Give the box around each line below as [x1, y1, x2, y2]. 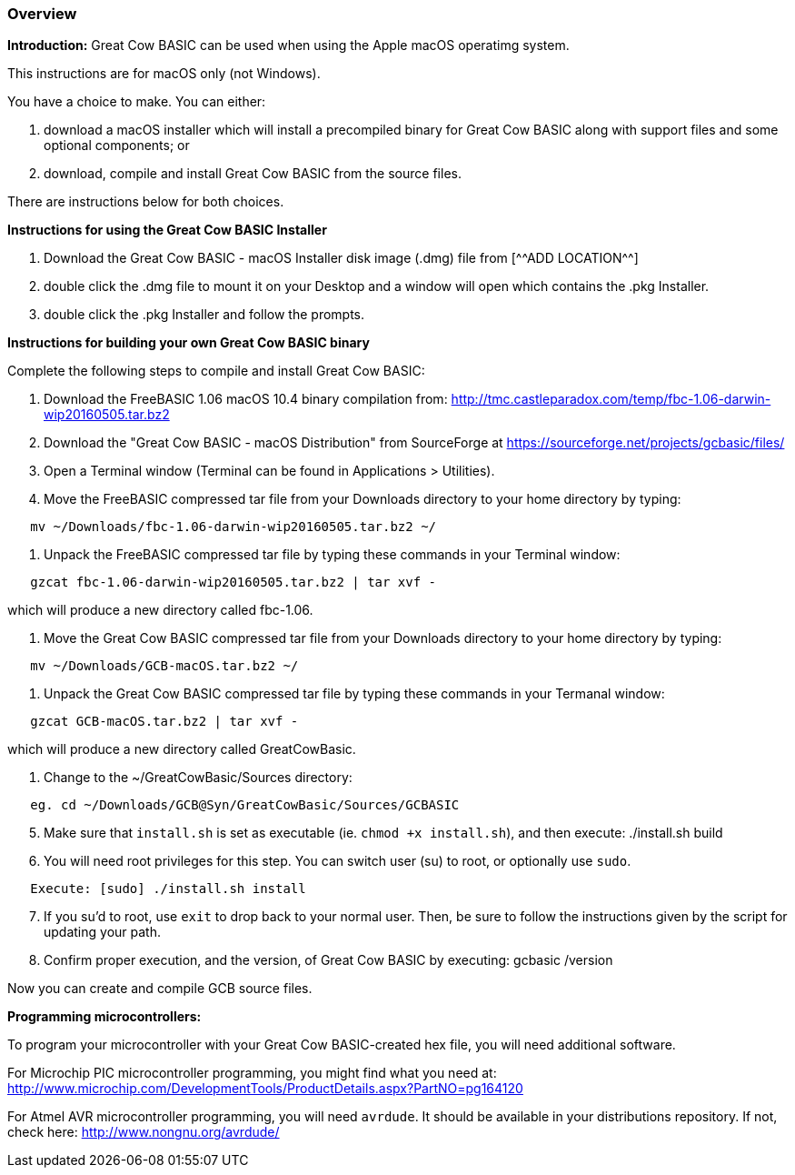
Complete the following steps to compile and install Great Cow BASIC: [7, 363, 425, 379]
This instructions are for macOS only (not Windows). [7, 65, 321, 82]
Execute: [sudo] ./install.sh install [30, 881, 306, 897]
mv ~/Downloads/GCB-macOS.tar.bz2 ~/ [30, 658, 299, 674]
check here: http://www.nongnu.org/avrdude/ [7, 1124, 280, 1140]
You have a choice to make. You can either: [7, 94, 266, 110]
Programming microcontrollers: [7, 1009, 202, 1025]
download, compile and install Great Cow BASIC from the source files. [44, 166, 462, 182]
